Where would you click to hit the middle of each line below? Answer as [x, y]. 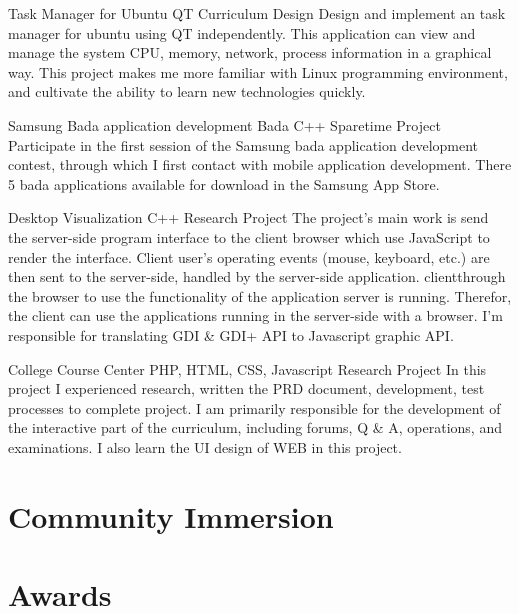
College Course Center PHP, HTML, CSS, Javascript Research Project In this [247, 368]
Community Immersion [171, 515]
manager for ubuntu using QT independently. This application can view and [242, 32]
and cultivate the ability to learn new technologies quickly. [187, 91]
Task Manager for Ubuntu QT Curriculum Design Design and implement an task [257, 13]
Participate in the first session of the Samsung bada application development [243, 144]
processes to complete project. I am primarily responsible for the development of [254, 407]
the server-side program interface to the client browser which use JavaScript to [249, 236]
